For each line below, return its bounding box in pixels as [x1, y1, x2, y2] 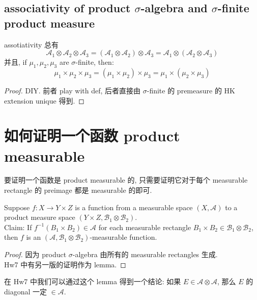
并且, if [4, 57, 27, 67]
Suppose [4, 202, 30, 212]
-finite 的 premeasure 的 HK [147, 85, 235, 95]
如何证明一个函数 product [4, 125, 180, 146]
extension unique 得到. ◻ [4, 95, 84, 106]
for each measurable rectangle [98, 221, 191, 232]
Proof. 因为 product [4, 249, 67, 260]
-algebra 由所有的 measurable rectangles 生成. [72, 249, 218, 260]
